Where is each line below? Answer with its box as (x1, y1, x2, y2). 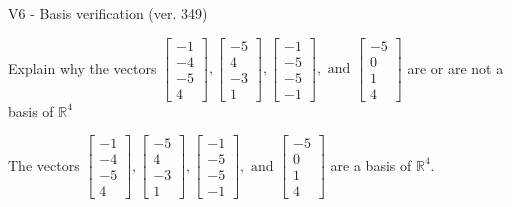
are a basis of (330, 154, 412, 175)
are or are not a (407, 57, 504, 78)
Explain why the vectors (8, 57, 157, 78)
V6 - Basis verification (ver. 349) (8, 3, 208, 23)
